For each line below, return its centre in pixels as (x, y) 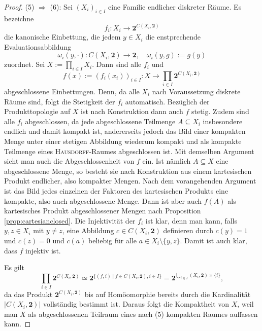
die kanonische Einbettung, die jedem (62, 37)
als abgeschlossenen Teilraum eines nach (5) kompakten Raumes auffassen (143, 314)
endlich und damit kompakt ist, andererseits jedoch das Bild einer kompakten (125, 131)
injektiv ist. (43, 250)
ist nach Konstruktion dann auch (132, 111)
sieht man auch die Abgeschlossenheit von (69, 161)
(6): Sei (61, 7)
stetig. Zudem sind (220, 111)
